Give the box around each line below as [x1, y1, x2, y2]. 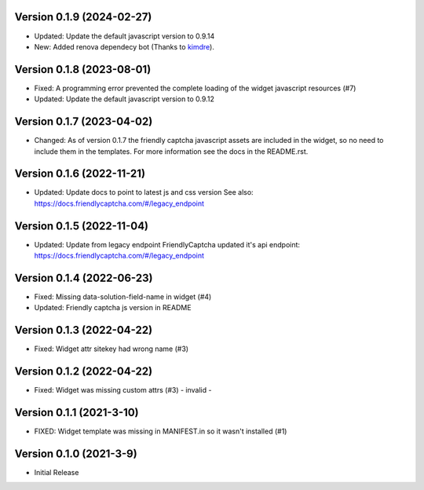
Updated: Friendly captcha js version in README [34, 303, 192, 313]
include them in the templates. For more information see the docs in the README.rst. [34, 146, 309, 156]
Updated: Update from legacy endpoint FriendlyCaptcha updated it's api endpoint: [34, 240, 301, 249]
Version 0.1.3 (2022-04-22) [14, 324, 153, 337]
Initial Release [34, 468, 79, 477]
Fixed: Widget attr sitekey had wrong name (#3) [34, 344, 188, 353]
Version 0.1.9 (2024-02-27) [14, 10, 152, 24]
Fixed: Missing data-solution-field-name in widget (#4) [34, 292, 212, 302]
